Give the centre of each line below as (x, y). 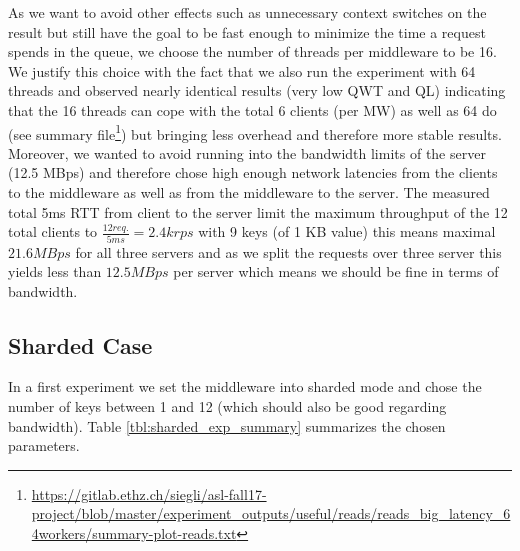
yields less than (55, 271)
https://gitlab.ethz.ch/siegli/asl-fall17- (149, 493)
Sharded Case (80, 344)
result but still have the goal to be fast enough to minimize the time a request (247, 31)
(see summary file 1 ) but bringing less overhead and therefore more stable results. (255, 132)
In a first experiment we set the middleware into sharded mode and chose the (245, 386)
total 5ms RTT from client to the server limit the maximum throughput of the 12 (258, 211)
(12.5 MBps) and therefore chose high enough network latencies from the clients (253, 172)
